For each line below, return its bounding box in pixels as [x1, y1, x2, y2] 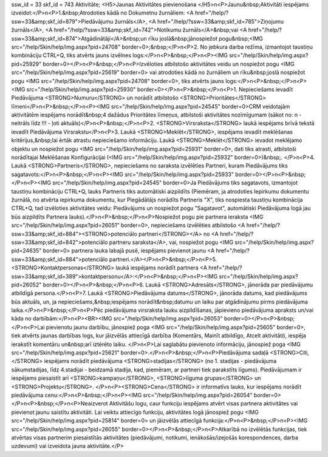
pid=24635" [11, 247, 42, 254]
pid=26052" [11, 281, 42, 288]
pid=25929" [11, 60, 42, 67]
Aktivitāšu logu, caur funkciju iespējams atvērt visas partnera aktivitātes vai [109, 400, 298, 407]
